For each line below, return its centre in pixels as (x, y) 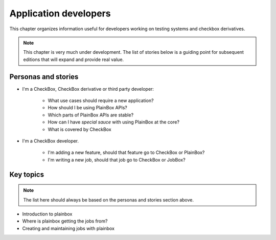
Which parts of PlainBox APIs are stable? (91, 115)
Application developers (60, 13)
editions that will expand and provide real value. (74, 59)
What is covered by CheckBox (80, 129)
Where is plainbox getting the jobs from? (65, 221)
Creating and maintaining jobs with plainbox (68, 228)
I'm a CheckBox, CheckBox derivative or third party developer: (88, 89)
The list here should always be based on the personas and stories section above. (109, 199)
